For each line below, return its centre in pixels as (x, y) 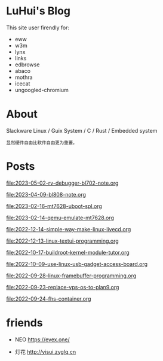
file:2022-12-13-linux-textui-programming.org (63, 241)
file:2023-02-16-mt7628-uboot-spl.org (54, 206)
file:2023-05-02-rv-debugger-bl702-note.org (62, 183)
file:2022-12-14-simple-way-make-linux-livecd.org (69, 229)
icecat (22, 83)
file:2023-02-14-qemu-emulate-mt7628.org (60, 218)
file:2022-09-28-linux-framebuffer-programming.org (71, 276)
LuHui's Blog (38, 11)
